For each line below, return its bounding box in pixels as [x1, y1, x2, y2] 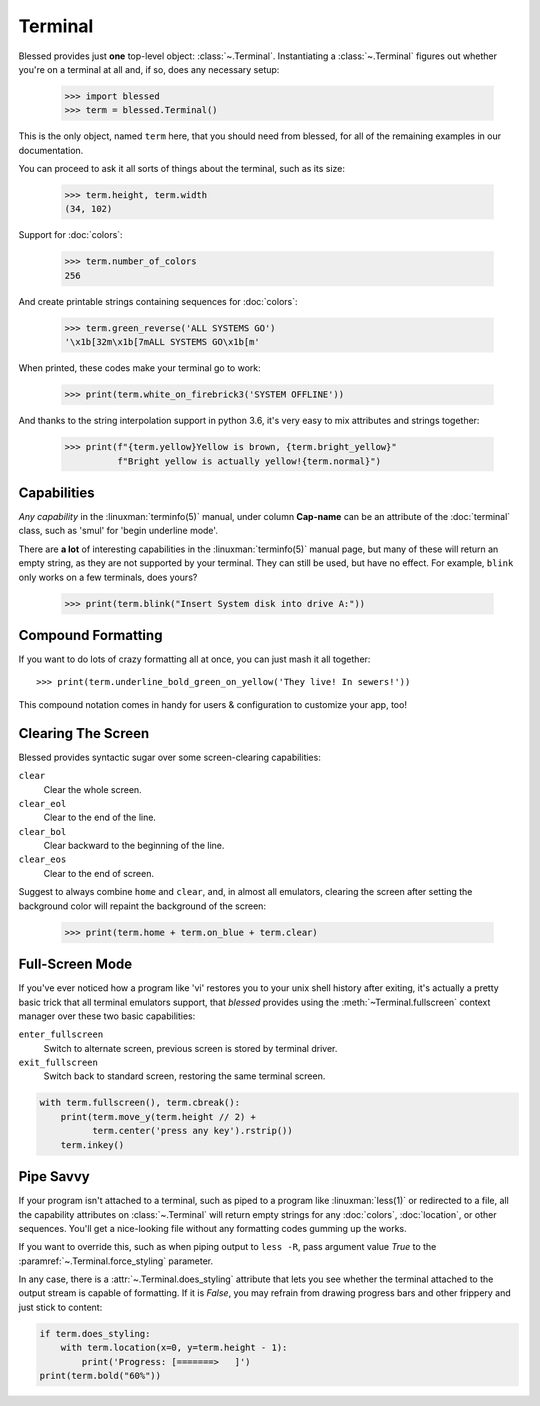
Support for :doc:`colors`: [18, 229, 124, 241]
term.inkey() [60, 1139, 125, 1150]
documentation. [18, 144, 84, 156]
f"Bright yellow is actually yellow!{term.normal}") [116, 455, 382, 467]
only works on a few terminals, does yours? [18, 571, 198, 583]
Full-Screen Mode [18, 956, 133, 973]
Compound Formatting [18, 626, 163, 644]
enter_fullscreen [18, 1029, 104, 1040]
